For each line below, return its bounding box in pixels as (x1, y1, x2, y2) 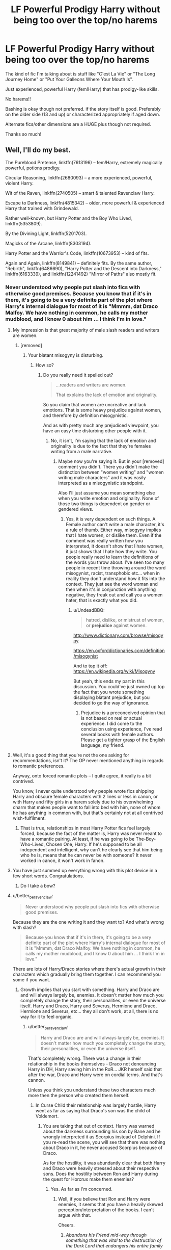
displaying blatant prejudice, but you (73, 694, 150, 700)
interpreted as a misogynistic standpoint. (58, 480, 144, 486)
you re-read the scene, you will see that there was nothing (43, 1139, 165, 1145)
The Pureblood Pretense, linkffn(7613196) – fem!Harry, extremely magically (5, 159, 163, 165)
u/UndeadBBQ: (73, 607, 105, 613)
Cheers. (58, 1222, 75, 1228)
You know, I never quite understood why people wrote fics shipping (12, 788, 154, 794)
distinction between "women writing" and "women (58, 469, 164, 475)
